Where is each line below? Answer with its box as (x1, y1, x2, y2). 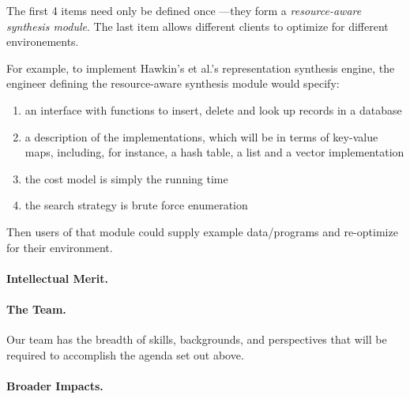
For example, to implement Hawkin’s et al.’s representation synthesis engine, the (6, 59, 395, 76)
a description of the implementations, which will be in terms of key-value (24, 128, 378, 145)
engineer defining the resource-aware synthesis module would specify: (6, 75, 340, 92)
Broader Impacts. (6, 377, 103, 393)
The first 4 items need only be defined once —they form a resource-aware (6, 2, 362, 18)
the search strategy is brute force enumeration (24, 197, 248, 213)
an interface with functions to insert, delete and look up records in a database (24, 101, 402, 118)
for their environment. (6, 239, 113, 255)
